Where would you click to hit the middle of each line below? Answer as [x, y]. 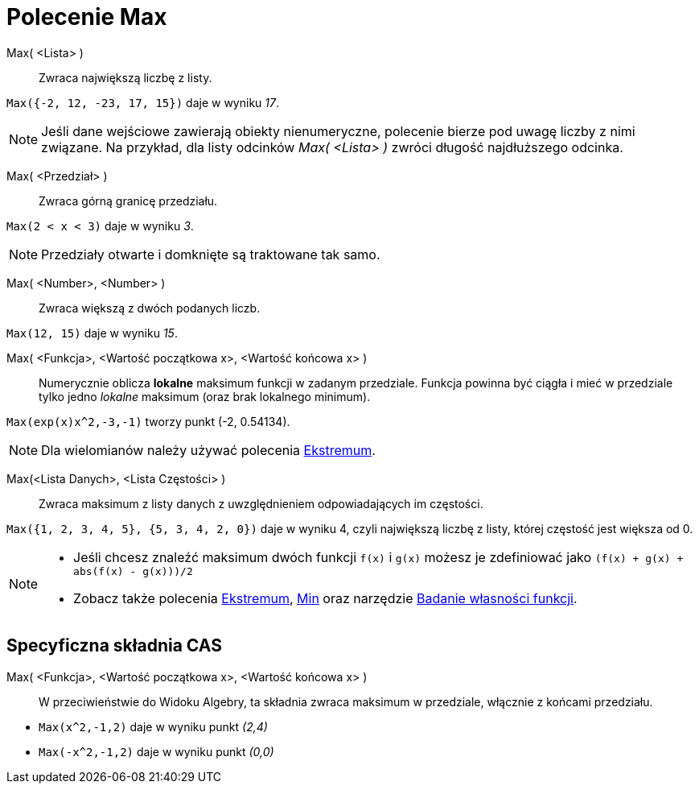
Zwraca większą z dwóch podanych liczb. [150, 308]
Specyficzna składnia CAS [114, 646]
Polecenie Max [87, 17]
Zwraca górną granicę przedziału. [128, 201]
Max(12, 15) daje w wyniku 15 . [92, 333]
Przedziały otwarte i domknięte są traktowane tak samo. [211, 254]
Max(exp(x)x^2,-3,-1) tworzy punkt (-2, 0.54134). [148, 421]
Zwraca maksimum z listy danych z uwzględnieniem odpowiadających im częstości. [261, 503]
